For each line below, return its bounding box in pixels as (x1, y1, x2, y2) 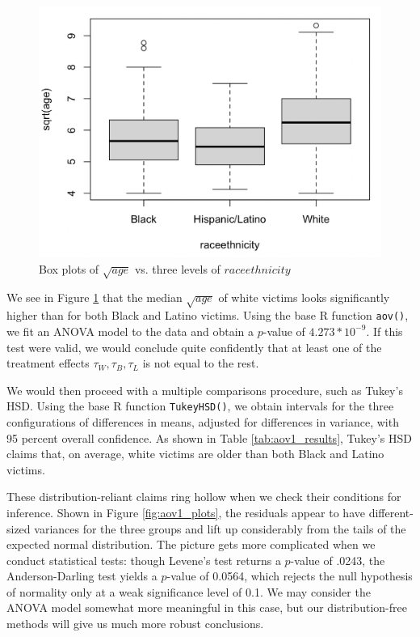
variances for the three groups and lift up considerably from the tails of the (34, 520, 406, 537)
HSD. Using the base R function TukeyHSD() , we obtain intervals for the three (6, 397, 394, 414)
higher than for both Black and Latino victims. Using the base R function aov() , (6, 307, 409, 324)
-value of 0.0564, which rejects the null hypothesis (166, 567, 413, 584)
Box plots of (39, 260, 99, 277)
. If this (366, 322, 403, 339)
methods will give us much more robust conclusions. (6, 615, 264, 632)
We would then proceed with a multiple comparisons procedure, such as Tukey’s (6, 381, 403, 398)
